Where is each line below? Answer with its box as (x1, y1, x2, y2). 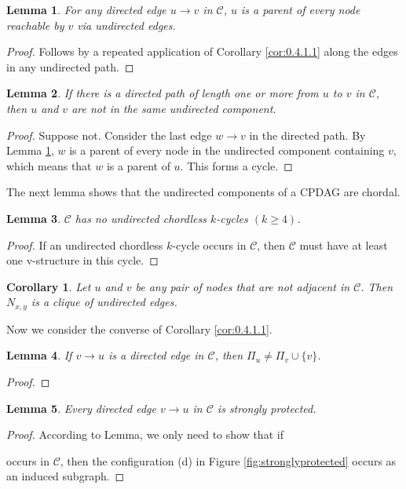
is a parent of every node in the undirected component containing (69, 142, 385, 159)
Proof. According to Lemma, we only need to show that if (6, 426, 283, 443)
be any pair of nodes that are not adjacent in (135, 278, 350, 294)
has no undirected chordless (75, 210, 207, 226)
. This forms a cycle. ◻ (180, 157, 293, 173)
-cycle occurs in (172, 236, 247, 253)
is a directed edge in (108, 347, 204, 363)
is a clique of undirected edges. (31, 294, 177, 310)
